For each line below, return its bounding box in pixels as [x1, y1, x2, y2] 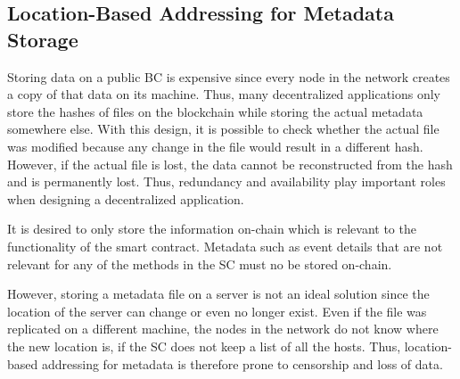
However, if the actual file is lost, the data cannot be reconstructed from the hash [7, 154, 453, 173]
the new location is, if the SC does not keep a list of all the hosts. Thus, [7, 336, 401, 355]
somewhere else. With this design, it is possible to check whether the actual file [7, 119, 439, 138]
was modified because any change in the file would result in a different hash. [7, 136, 423, 155]
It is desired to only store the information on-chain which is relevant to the [7, 219, 416, 238]
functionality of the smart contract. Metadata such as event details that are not [7, 236, 443, 255]
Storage [7, 25, 78, 53]
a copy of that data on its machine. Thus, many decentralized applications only [7, 85, 440, 103]
